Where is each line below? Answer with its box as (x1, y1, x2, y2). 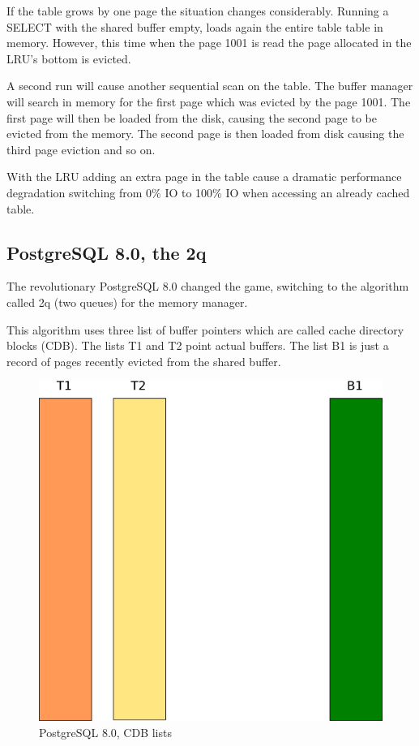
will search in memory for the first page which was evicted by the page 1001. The (6, 93, 411, 110)
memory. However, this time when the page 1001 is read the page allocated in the (6, 34, 412, 51)
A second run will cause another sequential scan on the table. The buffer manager (6, 77, 413, 94)
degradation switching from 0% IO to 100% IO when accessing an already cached (6, 183, 410, 201)
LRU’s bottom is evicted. (6, 50, 131, 67)
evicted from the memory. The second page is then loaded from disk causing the (6, 125, 404, 142)
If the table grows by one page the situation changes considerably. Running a (6, 2, 389, 19)
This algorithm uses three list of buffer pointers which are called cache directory (6, 321, 404, 338)
